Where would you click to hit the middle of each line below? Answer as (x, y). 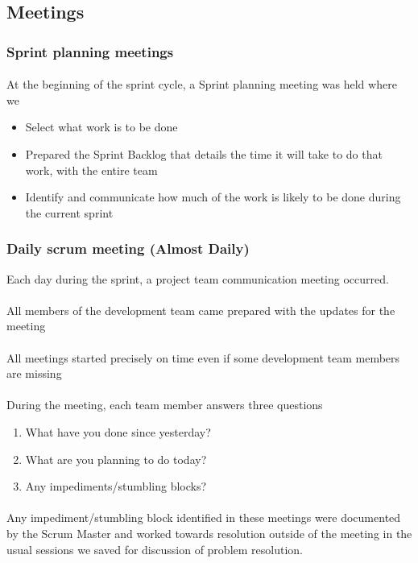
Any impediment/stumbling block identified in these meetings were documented (204, 517)
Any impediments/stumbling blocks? (116, 486)
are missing (34, 373)
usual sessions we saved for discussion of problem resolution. (155, 549)
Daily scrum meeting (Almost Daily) (128, 248)
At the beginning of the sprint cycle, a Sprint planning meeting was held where (202, 84)
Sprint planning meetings (90, 51)
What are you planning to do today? (116, 459)
